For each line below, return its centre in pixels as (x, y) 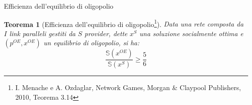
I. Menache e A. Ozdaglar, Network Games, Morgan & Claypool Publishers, (128, 87)
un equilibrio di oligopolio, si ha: (91, 43)
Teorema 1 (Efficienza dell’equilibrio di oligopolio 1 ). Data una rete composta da (124, 23)
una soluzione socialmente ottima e (191, 33)
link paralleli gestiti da (42, 33)
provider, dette (106, 33)
